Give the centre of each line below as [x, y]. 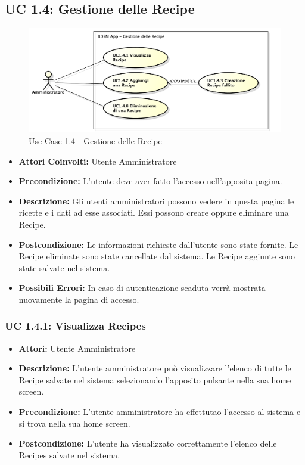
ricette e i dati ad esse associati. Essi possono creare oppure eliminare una [154, 213]
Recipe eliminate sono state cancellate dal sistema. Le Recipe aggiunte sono [157, 256]
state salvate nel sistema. [64, 267]
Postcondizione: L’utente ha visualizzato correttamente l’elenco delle [148, 443]
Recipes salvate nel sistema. [69, 455]
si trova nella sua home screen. [74, 423]
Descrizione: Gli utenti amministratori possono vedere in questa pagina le [156, 201]
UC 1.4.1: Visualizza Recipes [75, 326]
